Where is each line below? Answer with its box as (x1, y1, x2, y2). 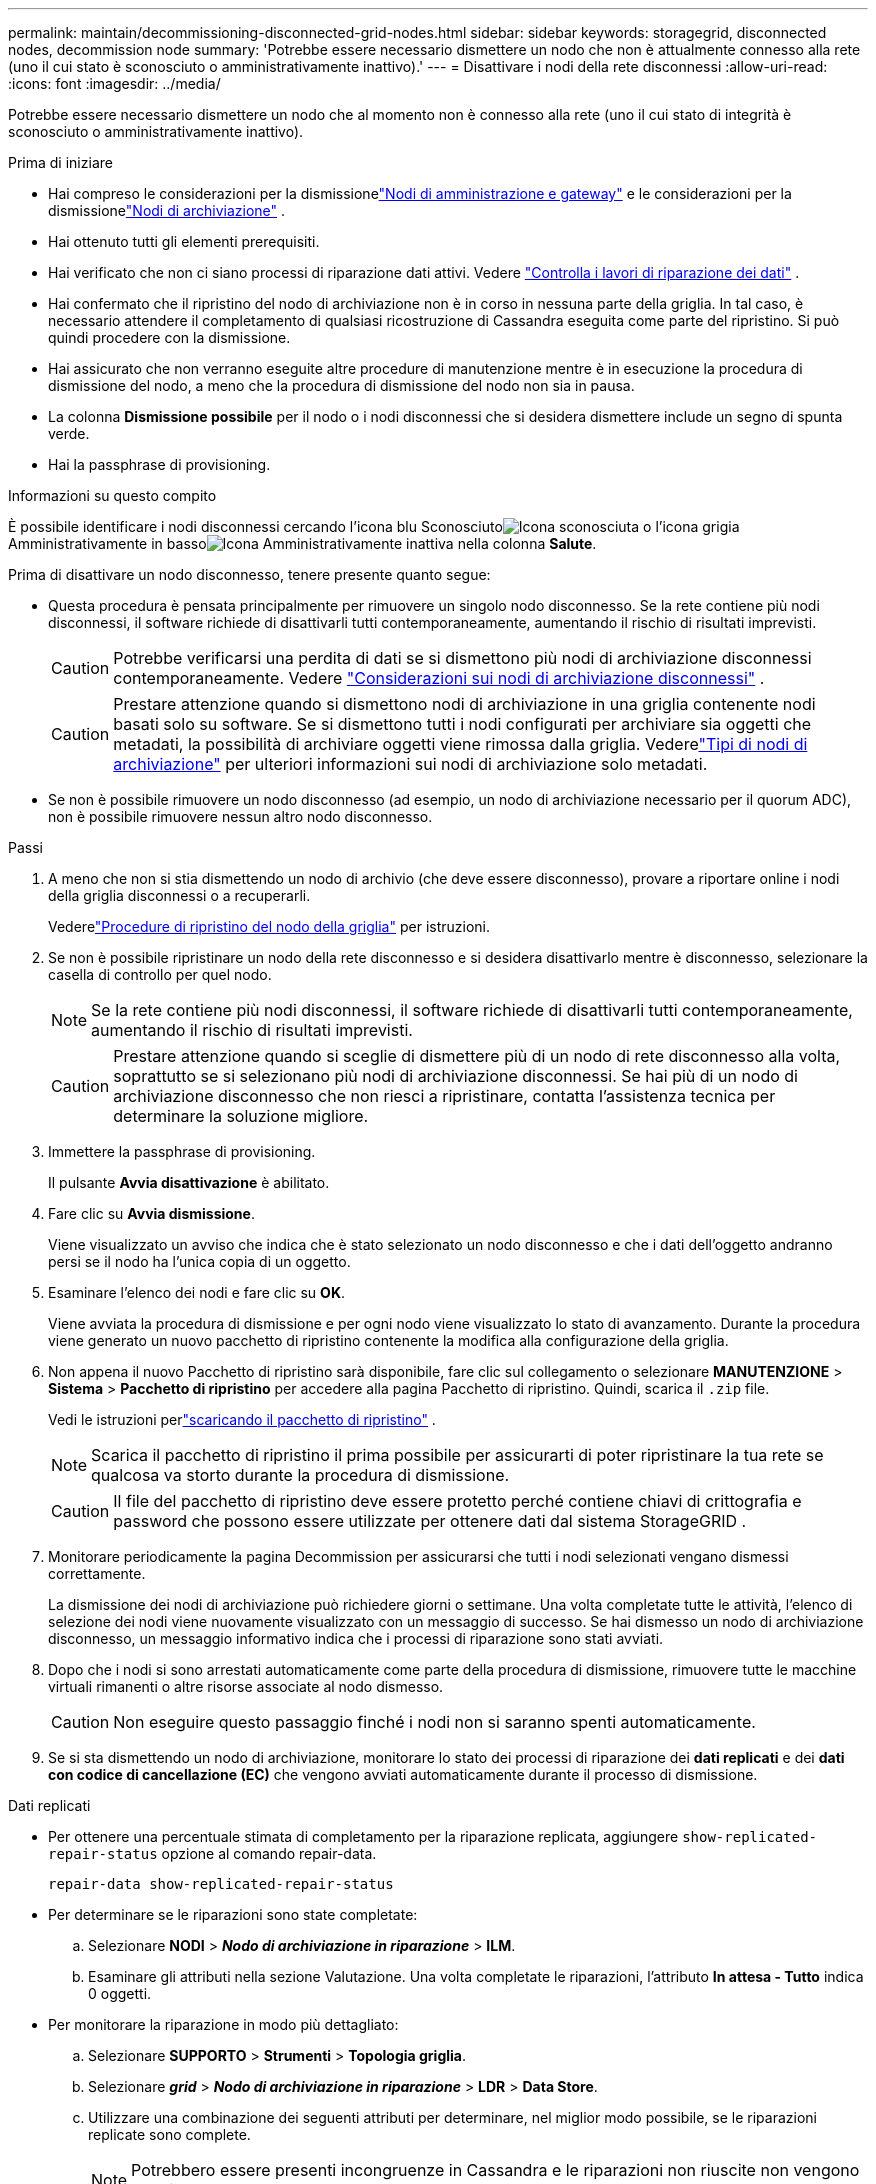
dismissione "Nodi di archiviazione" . (48, 202, 286, 219)
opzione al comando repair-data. (161, 1845, 377, 1862)
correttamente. (48, 1565, 146, 1582)
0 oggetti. (88, 1985, 152, 2002)
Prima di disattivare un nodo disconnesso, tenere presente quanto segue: (8, 566, 491, 583)
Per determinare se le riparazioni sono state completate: (48, 1906, 418, 1923)
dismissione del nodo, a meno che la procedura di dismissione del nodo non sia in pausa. (48, 377, 635, 394)
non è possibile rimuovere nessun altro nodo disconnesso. (48, 808, 433, 825)
